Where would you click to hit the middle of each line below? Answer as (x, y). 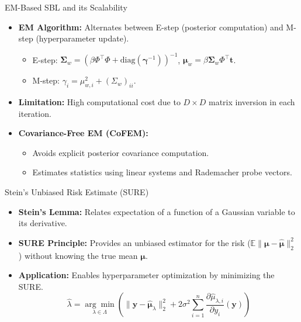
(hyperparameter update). (82, 38)
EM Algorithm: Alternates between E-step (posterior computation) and (151, 27)
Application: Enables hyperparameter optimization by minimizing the (146, 275)
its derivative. (43, 223)
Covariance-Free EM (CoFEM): (83, 133)
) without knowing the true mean (78, 255)
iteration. (35, 113)
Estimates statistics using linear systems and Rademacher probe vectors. (162, 172)
